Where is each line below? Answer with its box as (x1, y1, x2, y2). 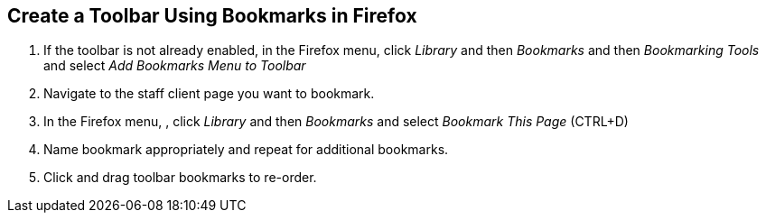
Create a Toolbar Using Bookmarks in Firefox (7, 5, 417, 27)
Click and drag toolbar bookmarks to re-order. (43, 170, 317, 186)
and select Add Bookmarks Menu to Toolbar (43, 58, 306, 74)
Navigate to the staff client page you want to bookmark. (43, 86, 375, 102)
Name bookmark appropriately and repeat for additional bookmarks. (43, 142, 449, 158)
